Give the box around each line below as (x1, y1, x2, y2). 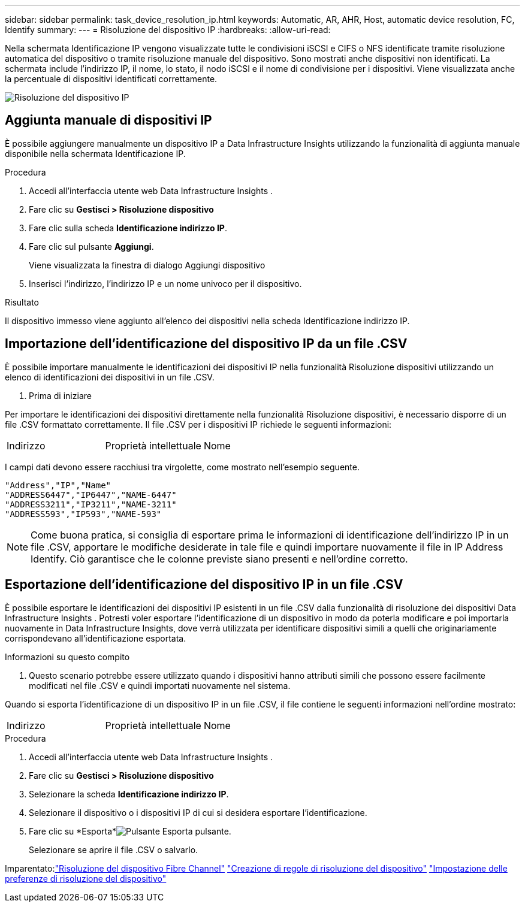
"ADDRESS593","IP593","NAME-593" (5, 509, 162, 519)
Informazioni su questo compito (5, 651, 130, 662)
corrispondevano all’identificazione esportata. (5, 633, 186, 643)
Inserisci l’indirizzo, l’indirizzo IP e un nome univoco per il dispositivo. (29, 278, 302, 289)
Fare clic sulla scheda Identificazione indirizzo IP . (29, 222, 227, 233)
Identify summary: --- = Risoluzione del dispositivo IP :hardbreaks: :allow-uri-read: (5, 25, 331, 35)
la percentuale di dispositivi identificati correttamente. (5, 74, 218, 84)
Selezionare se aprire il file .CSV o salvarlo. (29, 844, 198, 855)
